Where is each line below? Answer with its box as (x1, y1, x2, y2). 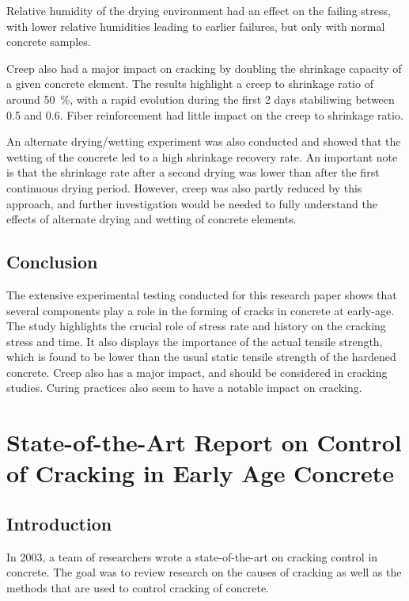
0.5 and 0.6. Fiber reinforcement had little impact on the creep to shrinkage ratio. (6, 106, 403, 123)
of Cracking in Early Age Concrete (6, 457, 394, 489)
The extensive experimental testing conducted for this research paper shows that (6, 286, 397, 302)
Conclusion (6, 249, 98, 274)
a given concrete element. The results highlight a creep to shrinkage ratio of (6, 75, 373, 92)
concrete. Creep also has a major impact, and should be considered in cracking (6, 363, 388, 380)
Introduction (6, 512, 112, 536)
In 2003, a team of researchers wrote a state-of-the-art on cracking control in (6, 548, 378, 565)
